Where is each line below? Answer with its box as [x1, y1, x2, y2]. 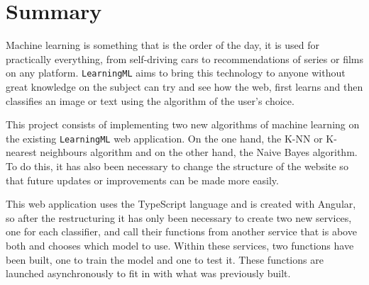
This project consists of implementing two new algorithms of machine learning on [6, 117, 360, 132]
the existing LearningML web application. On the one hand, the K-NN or [6, 130, 323, 145]
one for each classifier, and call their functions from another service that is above [6, 224, 357, 239]
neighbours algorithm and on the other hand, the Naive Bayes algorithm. [40, 145, 358, 160]
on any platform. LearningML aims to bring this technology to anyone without [6, 65, 346, 80]
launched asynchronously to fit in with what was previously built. [6, 266, 291, 281]
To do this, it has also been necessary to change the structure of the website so [6, 159, 348, 173]
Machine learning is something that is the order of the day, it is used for [6, 38, 319, 52]
